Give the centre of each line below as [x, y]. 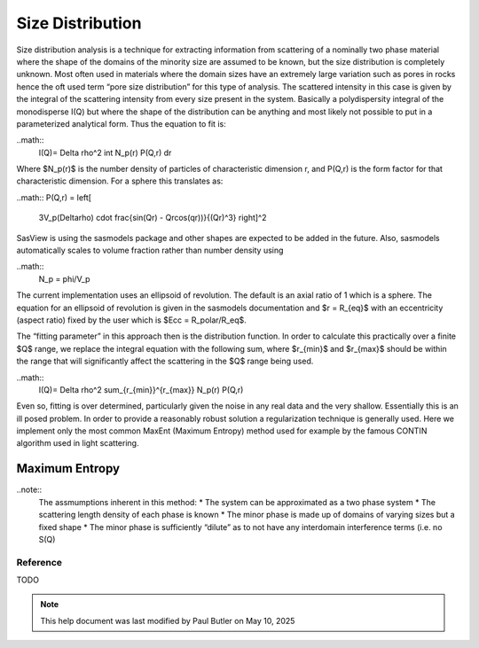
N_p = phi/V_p [64, 278]
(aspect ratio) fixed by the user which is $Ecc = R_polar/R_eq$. [132, 320]
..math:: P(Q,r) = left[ [54, 197]
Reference [39, 562]
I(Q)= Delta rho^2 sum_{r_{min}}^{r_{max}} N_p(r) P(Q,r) [141, 389]
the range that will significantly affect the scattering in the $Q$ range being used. [165, 361]
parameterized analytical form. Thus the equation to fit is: [121, 123]
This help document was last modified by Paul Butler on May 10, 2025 [168, 621]
